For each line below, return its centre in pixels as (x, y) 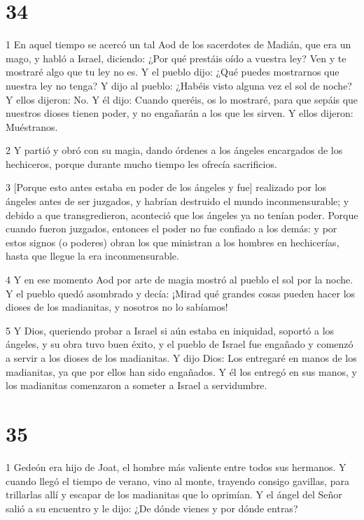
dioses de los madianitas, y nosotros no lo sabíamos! (117, 307)
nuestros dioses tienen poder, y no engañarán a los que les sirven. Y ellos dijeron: (180, 113)
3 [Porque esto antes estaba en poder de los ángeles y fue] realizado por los (166, 187)
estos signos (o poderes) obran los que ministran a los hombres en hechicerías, (173, 242)
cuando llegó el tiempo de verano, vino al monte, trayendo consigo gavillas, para (178, 480)
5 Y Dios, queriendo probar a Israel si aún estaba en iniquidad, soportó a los (170, 330)
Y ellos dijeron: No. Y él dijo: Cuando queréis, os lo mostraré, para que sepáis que (182, 99)
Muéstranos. (32, 126)
